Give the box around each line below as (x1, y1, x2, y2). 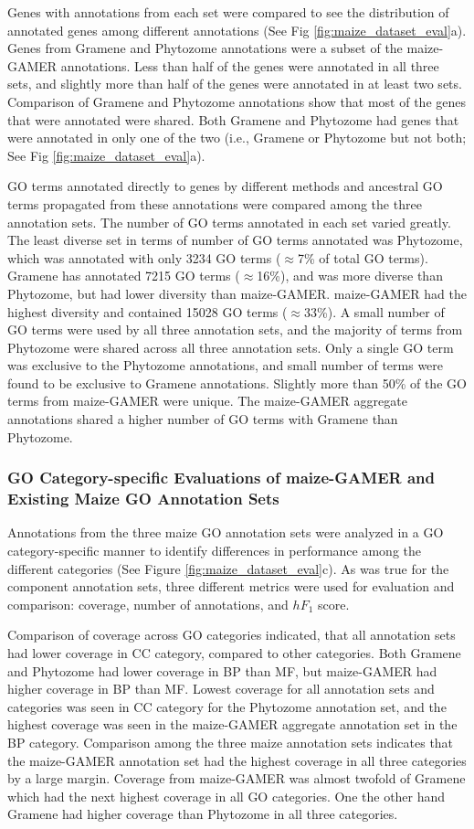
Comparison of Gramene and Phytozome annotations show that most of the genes (7, 91, 467, 111)
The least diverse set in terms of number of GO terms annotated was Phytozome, (7, 230, 463, 250)
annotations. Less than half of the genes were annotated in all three (60, 56, 439, 75)
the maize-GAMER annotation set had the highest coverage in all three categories (7, 750, 467, 770)
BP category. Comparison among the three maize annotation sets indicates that (7, 732, 454, 751)
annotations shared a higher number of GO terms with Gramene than (7, 409, 398, 429)
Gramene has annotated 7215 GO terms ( (7, 266, 240, 285)
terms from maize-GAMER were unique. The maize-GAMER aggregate (7, 391, 407, 410)
